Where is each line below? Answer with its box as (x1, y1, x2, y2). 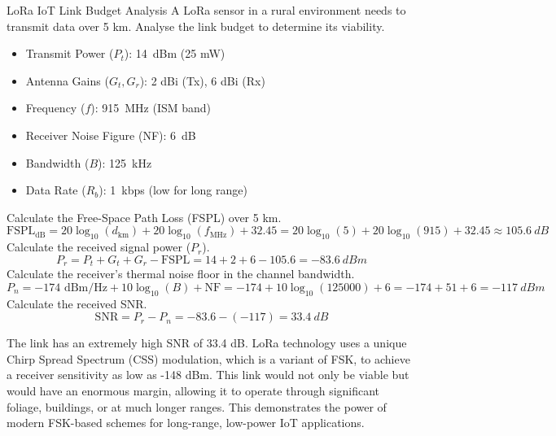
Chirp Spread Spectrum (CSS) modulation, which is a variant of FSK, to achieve (7, 350, 410, 367)
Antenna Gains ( (25, 72, 109, 89)
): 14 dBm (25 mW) (124, 45, 225, 62)
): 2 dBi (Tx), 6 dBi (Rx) (139, 72, 265, 89)
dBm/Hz (63, 281, 107, 294)
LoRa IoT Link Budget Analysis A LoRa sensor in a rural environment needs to (7, 2, 406, 18)
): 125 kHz (98, 154, 152, 171)
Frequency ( (25, 99, 85, 116)
